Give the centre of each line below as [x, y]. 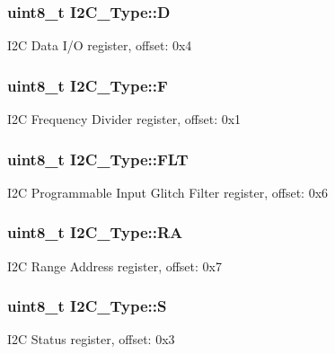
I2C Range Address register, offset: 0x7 [115, 265]
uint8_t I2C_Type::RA [95, 232]
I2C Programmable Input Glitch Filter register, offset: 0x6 [168, 192]
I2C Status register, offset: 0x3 [91, 339]
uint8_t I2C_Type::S [87, 306]
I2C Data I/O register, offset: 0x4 [100, 45]
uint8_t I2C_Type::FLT [98, 159]
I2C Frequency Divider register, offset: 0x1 [124, 119]
